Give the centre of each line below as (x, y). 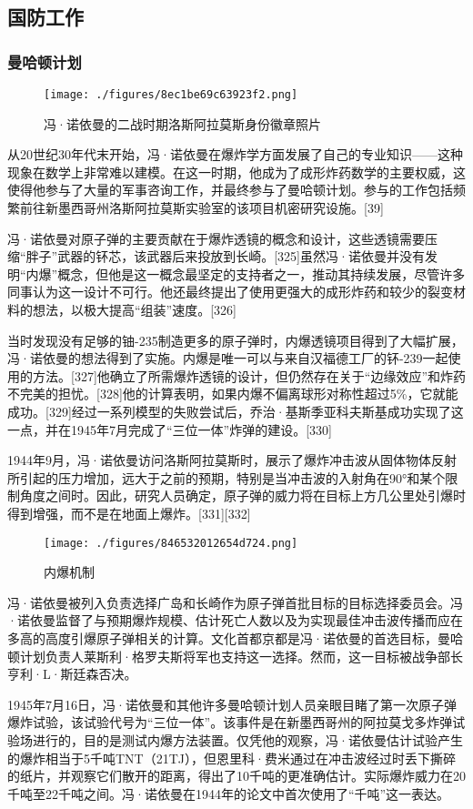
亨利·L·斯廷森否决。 (72, 674)
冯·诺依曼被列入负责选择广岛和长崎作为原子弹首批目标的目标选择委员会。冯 (235, 602)
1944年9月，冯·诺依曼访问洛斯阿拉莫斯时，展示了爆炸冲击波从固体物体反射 (232, 460)
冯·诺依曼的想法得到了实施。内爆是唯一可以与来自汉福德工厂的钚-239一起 (228, 358)
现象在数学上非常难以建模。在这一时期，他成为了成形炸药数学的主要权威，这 (236, 172)
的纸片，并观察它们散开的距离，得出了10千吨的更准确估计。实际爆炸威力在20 (236, 776)
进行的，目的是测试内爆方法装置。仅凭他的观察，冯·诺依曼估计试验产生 (247, 739)
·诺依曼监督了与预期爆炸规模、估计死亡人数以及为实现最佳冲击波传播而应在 (235, 620)
